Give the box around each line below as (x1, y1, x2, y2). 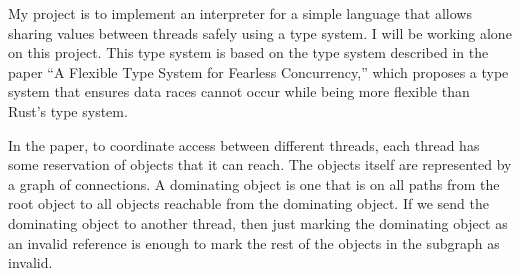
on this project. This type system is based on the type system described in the (8, 42, 489, 63)
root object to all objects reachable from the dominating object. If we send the (8, 193, 489, 214)
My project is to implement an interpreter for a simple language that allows (8, 3, 472, 23)
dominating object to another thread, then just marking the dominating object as (8, 212, 508, 233)
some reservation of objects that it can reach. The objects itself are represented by (8, 154, 512, 175)
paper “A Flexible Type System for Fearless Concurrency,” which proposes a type (8, 61, 509, 82)
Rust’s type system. (8, 100, 128, 121)
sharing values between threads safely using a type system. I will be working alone (8, 22, 512, 43)
